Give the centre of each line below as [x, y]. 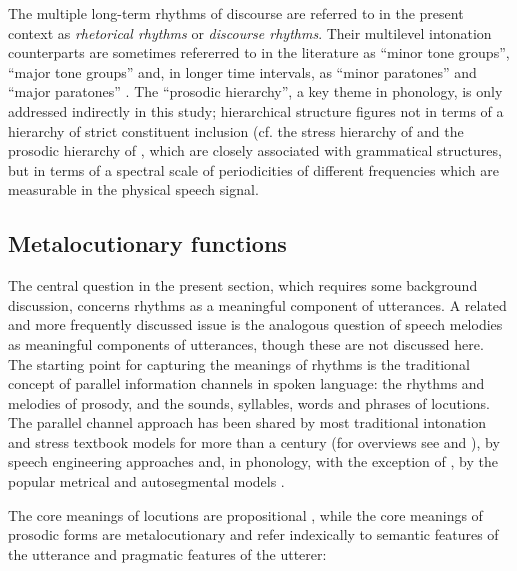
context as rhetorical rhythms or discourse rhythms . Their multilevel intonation [250, 32]
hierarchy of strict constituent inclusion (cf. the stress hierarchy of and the [236, 130]
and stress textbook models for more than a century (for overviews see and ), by [254, 441]
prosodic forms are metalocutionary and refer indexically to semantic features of [253, 534]
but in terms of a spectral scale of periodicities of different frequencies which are [253, 169]
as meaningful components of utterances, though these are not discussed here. [246, 343]
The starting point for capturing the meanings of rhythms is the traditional [239, 363]
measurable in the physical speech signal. [133, 189]
